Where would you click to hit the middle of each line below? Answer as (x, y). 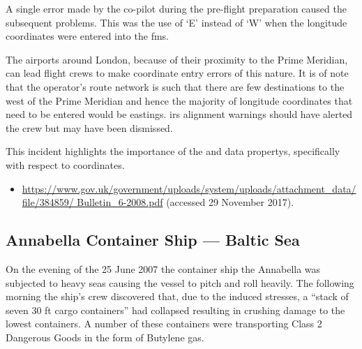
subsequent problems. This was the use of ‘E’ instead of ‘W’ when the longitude (176, 22)
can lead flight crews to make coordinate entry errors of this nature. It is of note (177, 73)
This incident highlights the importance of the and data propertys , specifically (173, 151)
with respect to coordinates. (65, 164)
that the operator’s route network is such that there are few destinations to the (175, 86)
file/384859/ (48, 202)
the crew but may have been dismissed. (89, 127)
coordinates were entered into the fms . (87, 36)
